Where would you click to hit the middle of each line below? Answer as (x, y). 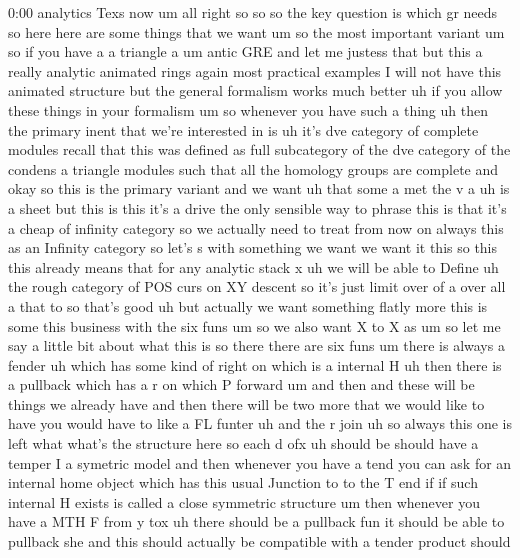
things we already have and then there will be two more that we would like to (246, 403)
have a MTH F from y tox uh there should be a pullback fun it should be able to (256, 521)
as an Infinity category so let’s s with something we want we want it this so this (253, 247)
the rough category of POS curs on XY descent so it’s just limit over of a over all (257, 286)
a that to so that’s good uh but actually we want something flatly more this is (248, 305)
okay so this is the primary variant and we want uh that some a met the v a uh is (259, 188)
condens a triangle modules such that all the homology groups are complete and (253, 168)
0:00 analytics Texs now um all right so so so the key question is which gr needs (253, 12)
